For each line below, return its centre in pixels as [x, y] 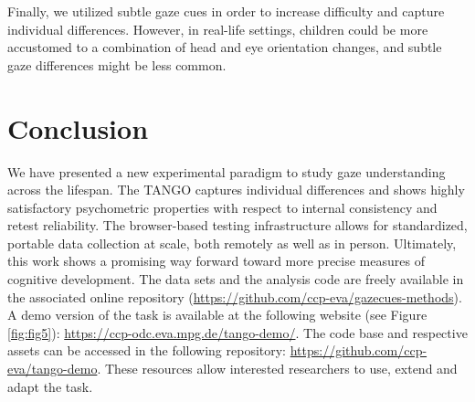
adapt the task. [50, 386]
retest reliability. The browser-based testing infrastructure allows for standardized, [237, 225]
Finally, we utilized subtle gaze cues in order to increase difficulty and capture [226, 11]
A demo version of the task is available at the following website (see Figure [217, 315]
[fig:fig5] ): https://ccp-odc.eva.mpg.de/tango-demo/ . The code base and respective [237, 332]
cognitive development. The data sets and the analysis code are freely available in [236, 279]
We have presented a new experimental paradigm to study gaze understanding [227, 171]
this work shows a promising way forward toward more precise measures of [216, 261]
